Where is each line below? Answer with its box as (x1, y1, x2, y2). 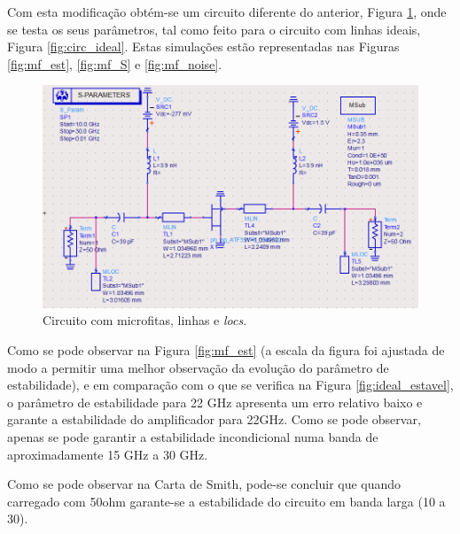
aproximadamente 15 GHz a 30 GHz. (7, 445, 208, 463)
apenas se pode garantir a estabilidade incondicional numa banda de (7, 427, 378, 445)
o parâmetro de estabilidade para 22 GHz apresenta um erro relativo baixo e (7, 392, 423, 411)
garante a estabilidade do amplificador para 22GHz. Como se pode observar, (7, 410, 421, 429)
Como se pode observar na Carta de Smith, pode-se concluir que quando (7, 475, 402, 493)
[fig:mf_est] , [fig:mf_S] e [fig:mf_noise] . (7, 54, 222, 73)
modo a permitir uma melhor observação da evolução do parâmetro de (7, 358, 389, 376)
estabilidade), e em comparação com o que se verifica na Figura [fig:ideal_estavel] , (7, 375, 454, 394)
